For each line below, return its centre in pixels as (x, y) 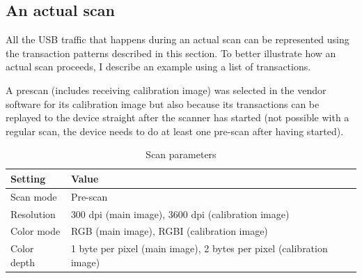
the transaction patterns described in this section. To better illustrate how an (171, 53)
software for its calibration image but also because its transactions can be (163, 103)
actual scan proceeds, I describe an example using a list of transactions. (158, 67)
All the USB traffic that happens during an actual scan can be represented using (178, 39)
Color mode (36, 231)
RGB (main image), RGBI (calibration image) (169, 231)
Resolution (33, 214)
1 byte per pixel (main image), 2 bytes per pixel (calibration (199, 248)
